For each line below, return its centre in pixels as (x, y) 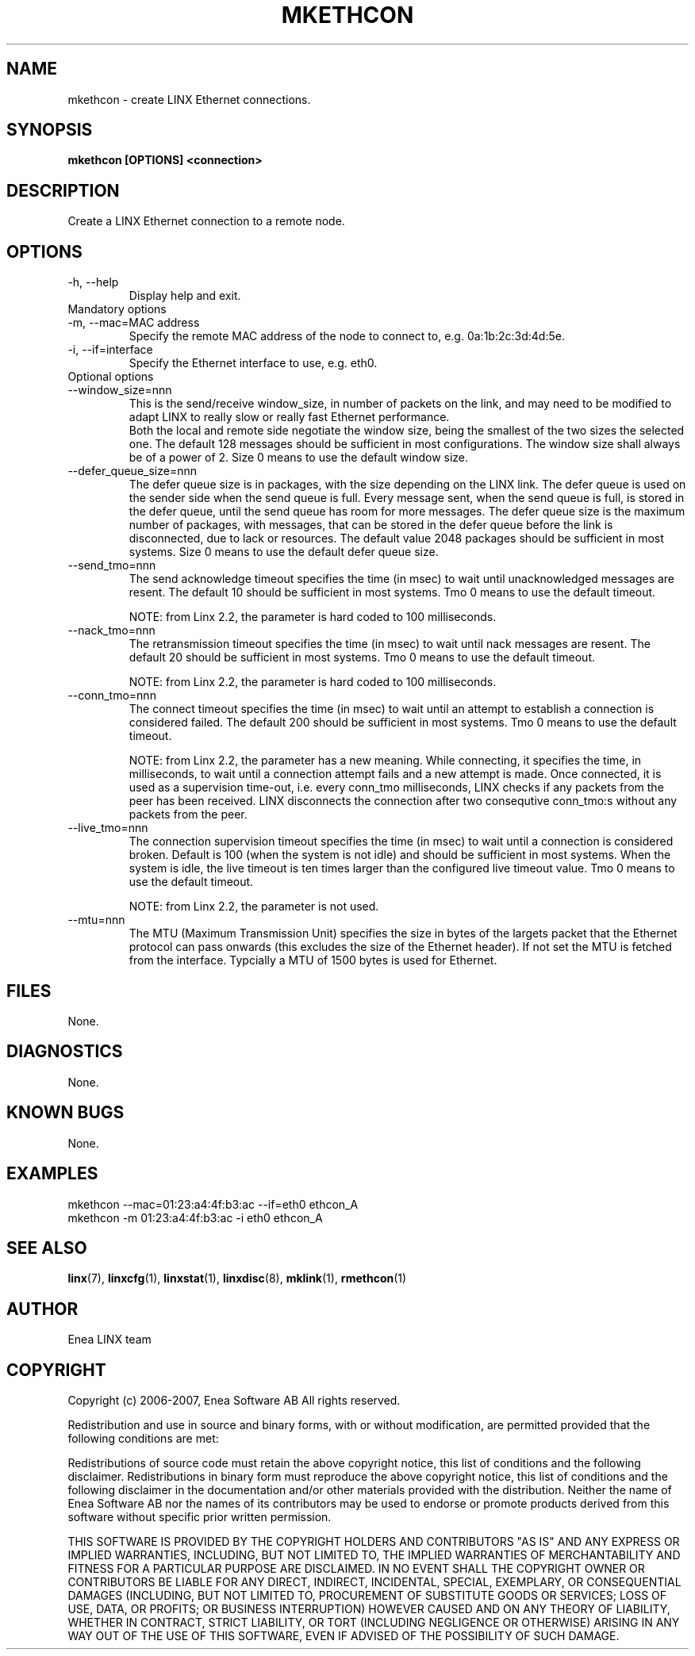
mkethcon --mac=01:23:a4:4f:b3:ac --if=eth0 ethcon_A (213, 1204)
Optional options (111, 377)
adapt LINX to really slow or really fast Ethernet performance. (289, 417)
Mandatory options (117, 309)
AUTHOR (42, 1309)
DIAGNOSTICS (65, 1052)
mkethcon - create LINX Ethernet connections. (189, 99)
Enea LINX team (109, 1340)
